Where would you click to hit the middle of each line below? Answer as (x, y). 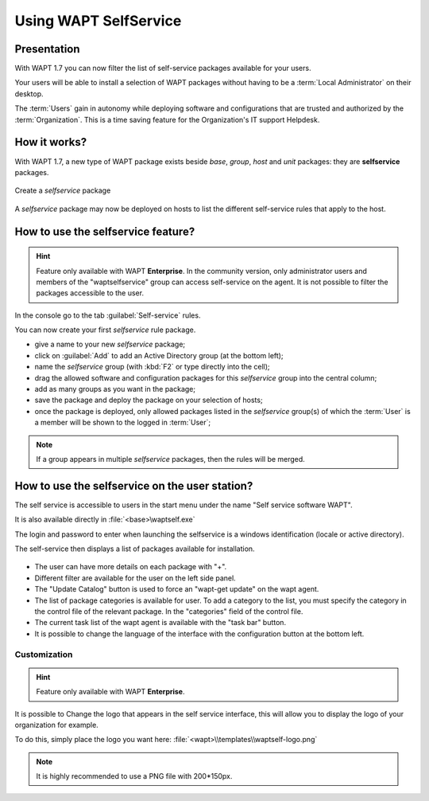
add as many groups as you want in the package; (115, 389)
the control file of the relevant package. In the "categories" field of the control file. (169, 611)
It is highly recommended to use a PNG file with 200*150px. (134, 776)
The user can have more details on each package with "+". (131, 567)
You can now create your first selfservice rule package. (105, 330)
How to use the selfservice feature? (105, 231)
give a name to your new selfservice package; (110, 344)
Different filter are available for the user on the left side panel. (135, 578)
